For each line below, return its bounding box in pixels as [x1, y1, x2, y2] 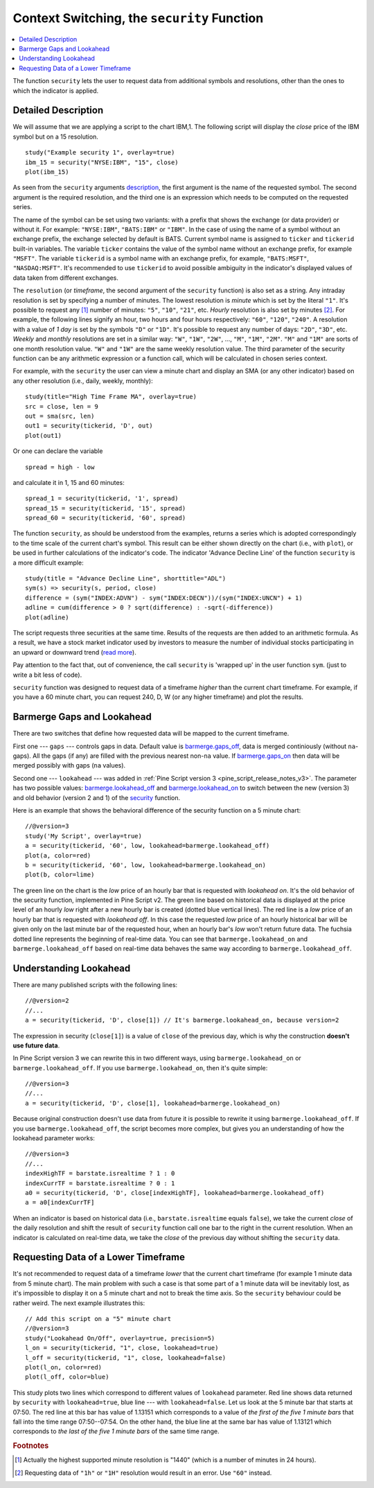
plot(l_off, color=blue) [25, 1373, 109, 1381]
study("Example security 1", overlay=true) [25, 149, 175, 157]
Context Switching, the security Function [12, 10, 264, 26]
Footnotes [12, 1441, 49, 1451]
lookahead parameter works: [12, 1134, 95, 1142]
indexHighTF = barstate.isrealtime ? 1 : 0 [25, 1169, 175, 1178]
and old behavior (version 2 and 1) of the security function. [12, 793, 181, 801]
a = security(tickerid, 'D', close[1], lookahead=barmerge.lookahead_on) [25, 1099, 281, 1107]
